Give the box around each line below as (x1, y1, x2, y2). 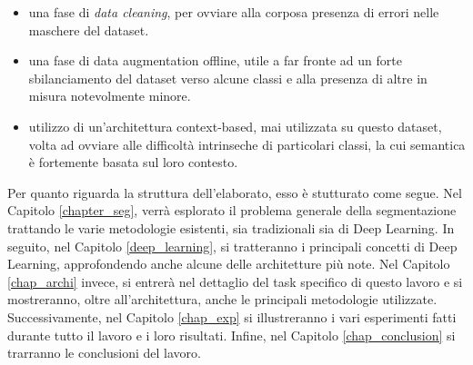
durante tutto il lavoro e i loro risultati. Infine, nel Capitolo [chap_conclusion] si (7, 325, 456, 344)
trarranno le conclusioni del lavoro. (7, 343, 201, 362)
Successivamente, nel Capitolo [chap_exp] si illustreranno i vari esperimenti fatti (7, 307, 457, 326)
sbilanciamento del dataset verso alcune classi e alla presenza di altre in (28, 68, 428, 87)
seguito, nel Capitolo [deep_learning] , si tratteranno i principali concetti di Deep (7, 236, 458, 255)
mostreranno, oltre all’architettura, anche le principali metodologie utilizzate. (7, 290, 438, 309)
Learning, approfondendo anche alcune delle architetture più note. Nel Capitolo (7, 254, 450, 273)
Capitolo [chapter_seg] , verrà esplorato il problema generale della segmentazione (7, 201, 457, 220)
